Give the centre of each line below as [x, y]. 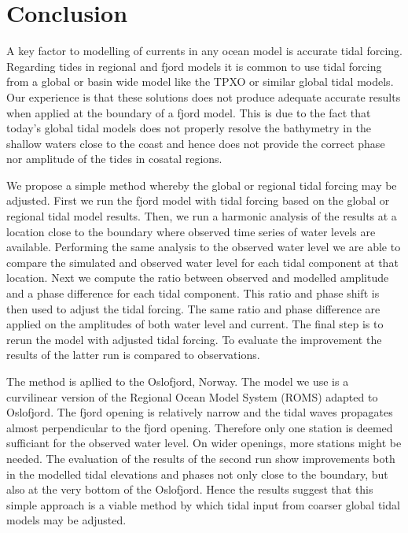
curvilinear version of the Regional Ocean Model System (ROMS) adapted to [192, 396]
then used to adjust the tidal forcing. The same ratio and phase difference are [193, 308]
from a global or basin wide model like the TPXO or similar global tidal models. [200, 81]
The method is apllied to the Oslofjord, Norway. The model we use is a [178, 381]
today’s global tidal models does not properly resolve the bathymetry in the [189, 128]
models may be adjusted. [66, 520]
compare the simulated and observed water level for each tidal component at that [202, 262]
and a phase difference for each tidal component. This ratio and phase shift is [193, 293]
